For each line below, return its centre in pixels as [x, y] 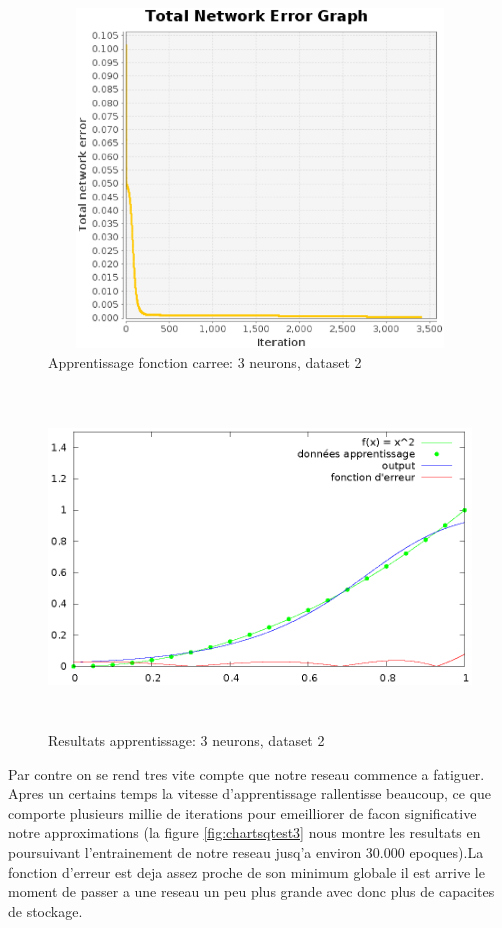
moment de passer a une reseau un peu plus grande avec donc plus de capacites [251, 891]
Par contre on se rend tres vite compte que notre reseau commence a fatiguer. [246, 773]
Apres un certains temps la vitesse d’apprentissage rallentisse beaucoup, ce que [250, 793]
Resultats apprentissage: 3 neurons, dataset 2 [186, 740]
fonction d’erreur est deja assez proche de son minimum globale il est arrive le [246, 871]
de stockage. [45, 910]
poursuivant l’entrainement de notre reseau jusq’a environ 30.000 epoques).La [246, 852]
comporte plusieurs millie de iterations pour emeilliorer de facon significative [242, 812]
